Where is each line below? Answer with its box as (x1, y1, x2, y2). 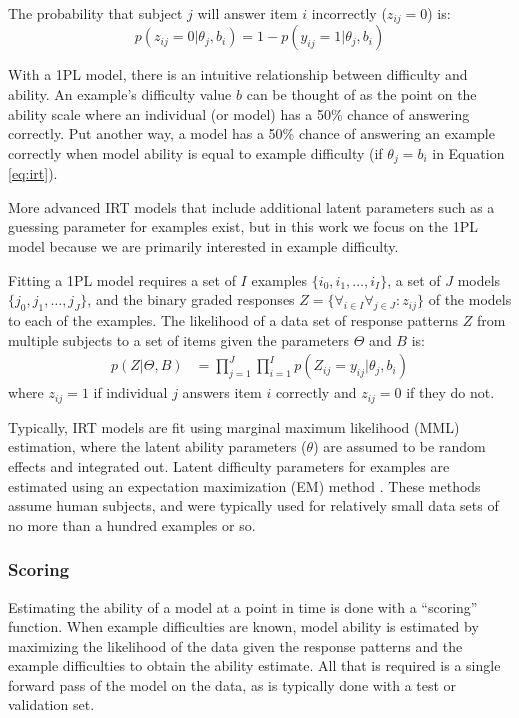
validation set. (8, 694, 95, 715)
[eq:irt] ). (8, 163, 58, 184)
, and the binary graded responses (87, 289, 295, 310)
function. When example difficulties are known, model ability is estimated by (8, 616, 479, 637)
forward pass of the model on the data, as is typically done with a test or (8, 674, 457, 695)
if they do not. (406, 382, 495, 403)
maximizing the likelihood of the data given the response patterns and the (8, 635, 463, 656)
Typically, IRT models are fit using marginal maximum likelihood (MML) (8, 416, 460, 437)
